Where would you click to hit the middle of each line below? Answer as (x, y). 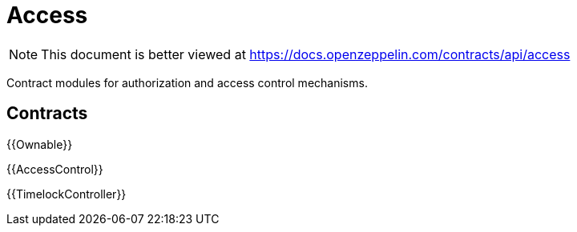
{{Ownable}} (40, 144)
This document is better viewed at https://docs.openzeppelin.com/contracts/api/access (306, 54)
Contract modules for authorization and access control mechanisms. (187, 82)
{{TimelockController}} (67, 194)
